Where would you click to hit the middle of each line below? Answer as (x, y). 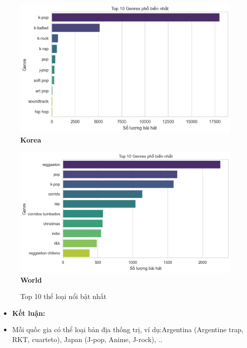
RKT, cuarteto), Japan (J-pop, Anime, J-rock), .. (87, 339)
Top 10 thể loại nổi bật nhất (63, 296)
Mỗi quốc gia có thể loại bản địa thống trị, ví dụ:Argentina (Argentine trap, (128, 329)
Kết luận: (29, 313)
